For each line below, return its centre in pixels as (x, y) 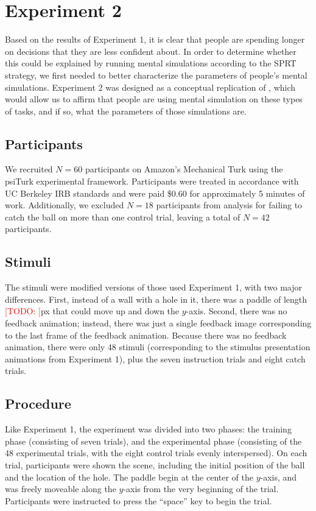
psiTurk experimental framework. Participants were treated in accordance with (152, 181)
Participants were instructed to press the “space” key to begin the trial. (139, 500)
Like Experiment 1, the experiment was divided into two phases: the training (148, 429)
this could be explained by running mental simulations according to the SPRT (151, 63)
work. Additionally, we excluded (65, 205)
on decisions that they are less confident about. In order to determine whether (151, 51)
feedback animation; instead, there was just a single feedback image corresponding (158, 323)
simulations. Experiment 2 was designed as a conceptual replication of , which (150, 87)
